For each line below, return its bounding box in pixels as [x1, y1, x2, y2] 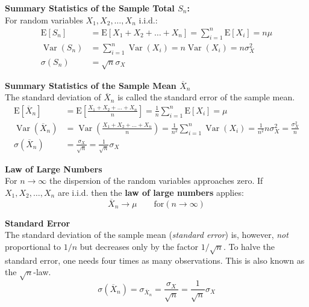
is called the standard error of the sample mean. [117, 91, 295, 103]
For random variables [5, 13, 83, 26]
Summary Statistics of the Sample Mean [5, 79, 176, 91]
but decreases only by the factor [80, 240, 199, 252]
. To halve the [223, 240, 275, 252]
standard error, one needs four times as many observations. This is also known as [5, 254, 305, 266]
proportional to [5, 240, 61, 252]
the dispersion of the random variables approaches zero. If [49, 174, 263, 187]
